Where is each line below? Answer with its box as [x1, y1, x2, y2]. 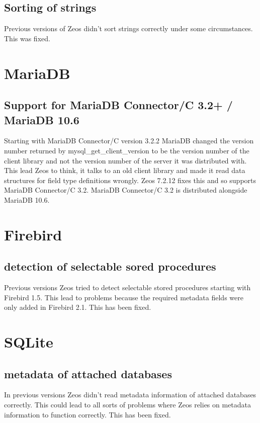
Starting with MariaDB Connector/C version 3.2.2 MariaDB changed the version [4, 135, 254, 146]
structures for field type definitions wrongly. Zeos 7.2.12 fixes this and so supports [4, 175, 256, 185]
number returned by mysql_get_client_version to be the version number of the [4, 145, 249, 155]
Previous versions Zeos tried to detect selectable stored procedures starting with [4, 282, 251, 293]
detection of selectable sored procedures [4, 259, 216, 274]
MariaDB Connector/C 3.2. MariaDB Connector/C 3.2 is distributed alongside [4, 185, 247, 195]
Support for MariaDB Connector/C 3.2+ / [4, 97, 233, 113]
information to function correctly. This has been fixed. [4, 409, 171, 419]
